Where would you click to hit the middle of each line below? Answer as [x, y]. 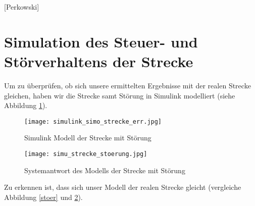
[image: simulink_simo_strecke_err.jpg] [93, 121]
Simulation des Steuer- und [101, 41]
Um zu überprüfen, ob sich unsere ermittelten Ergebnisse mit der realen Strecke [127, 85]
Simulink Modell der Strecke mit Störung [88, 138]
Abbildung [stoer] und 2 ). [43, 197]
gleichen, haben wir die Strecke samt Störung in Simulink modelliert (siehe [120, 95]
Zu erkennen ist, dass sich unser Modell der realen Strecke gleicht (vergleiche [123, 187]
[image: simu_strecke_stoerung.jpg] [86, 154]
